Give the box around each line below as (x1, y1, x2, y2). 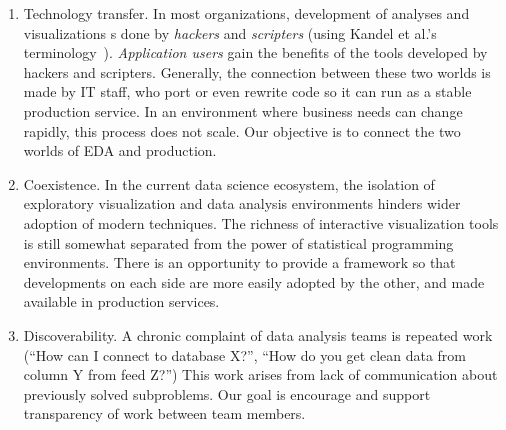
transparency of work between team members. (23, 403, 306, 424)
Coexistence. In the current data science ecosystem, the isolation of (23, 173, 435, 194)
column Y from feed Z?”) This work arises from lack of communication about (23, 364, 498, 385)
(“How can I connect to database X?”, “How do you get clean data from (23, 344, 467, 365)
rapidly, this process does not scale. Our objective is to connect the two (23, 120, 461, 141)
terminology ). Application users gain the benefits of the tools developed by (23, 42, 488, 63)
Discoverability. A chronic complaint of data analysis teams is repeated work (23, 324, 493, 345)
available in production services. (23, 291, 220, 312)
